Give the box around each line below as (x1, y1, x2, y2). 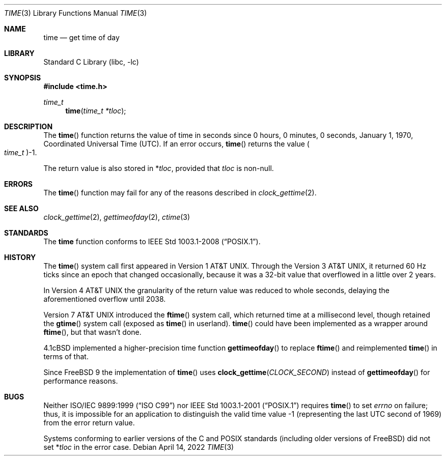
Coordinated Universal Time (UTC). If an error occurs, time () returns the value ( (43, 139, 310, 148)
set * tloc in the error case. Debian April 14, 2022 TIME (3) (43, 443, 234, 451)
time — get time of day (43, 33, 120, 42)
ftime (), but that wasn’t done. (43, 328, 142, 336)
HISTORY (4, 253, 36, 262)
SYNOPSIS (4, 73, 41, 82)
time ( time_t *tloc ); (65, 106, 126, 115)
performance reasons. (43, 377, 118, 385)
